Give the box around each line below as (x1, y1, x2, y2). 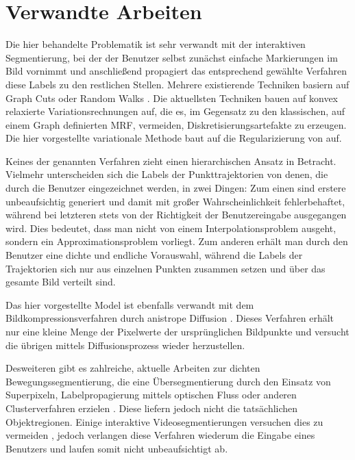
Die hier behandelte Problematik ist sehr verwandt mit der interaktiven (5, 37, 306, 51)
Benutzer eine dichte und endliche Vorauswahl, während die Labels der (5, 248, 303, 262)
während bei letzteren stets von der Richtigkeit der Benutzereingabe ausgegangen (5, 207, 347, 222)
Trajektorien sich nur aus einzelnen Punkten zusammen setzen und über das (5, 261, 326, 275)
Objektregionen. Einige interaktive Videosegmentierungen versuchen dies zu (5, 414, 323, 429)
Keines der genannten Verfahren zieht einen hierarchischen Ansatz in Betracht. (5, 153, 336, 168)
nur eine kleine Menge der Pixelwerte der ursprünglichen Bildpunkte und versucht (5, 324, 350, 338)
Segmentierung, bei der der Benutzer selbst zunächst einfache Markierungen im (5, 50, 338, 64)
